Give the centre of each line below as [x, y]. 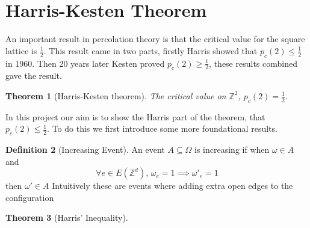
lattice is [21, 50]
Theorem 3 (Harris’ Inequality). [67, 217]
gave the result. [34, 75]
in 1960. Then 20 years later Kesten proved [85, 63]
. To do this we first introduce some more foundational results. [162, 128]
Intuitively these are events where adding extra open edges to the [172, 186]
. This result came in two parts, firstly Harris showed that [150, 50]
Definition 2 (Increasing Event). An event [85, 149]
